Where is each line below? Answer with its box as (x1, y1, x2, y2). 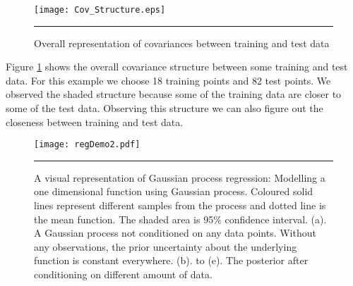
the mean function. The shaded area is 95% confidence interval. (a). (34, 211, 327, 226)
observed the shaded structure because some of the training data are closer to (6, 87, 342, 101)
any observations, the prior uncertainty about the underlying (34, 239, 297, 254)
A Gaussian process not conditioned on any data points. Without (34, 225, 316, 240)
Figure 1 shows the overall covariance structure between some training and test (6, 59, 348, 74)
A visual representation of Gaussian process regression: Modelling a (34, 170, 325, 185)
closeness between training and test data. (6, 114, 184, 129)
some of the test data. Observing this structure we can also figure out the (6, 101, 323, 116)
